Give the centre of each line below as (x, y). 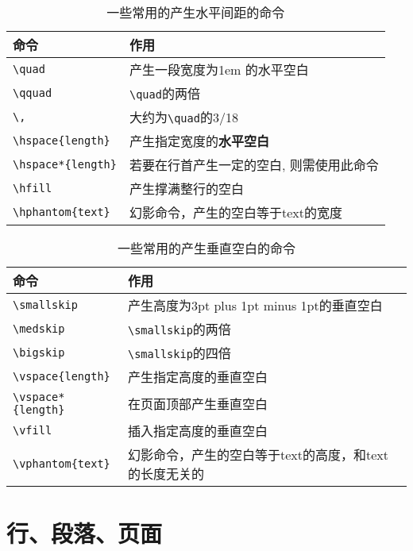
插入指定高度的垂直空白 (198, 431)
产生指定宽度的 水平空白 (199, 141)
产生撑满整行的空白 (186, 189)
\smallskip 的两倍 (179, 329)
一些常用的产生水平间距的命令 (196, 12)
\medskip (39, 329)
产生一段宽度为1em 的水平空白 (219, 69)
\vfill (33, 430)
